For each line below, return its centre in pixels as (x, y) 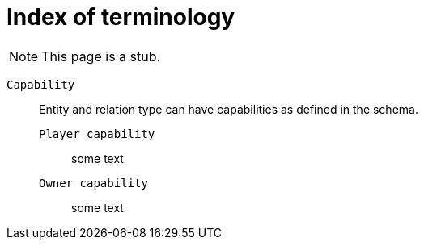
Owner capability (93, 183)
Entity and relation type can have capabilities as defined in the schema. (229, 109)
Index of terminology (121, 17)
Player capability (97, 133)
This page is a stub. (101, 56)
